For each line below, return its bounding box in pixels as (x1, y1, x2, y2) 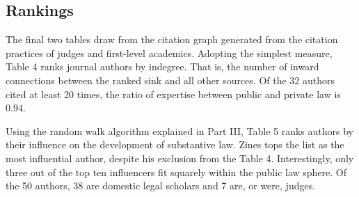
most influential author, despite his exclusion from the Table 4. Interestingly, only (6, 150, 354, 165)
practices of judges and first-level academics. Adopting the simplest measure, (6, 45, 333, 60)
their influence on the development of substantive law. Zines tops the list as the (6, 137, 344, 152)
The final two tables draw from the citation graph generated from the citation (6, 32, 338, 47)
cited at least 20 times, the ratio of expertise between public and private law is (6, 86, 341, 101)
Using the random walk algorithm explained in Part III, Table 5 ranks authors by (6, 123, 353, 138)
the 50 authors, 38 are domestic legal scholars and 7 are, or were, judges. (6, 178, 316, 193)
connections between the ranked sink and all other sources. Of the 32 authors (6, 72, 335, 87)
